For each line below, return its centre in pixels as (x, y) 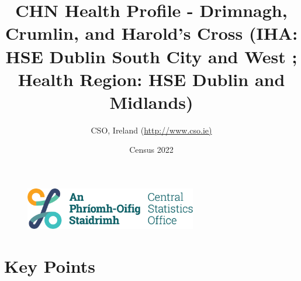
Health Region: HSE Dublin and (151, 79)
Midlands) (151, 102)
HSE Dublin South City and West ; (151, 56)
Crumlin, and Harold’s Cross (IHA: (151, 33)
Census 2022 (151, 150)
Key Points (50, 265)
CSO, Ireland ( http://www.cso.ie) (151, 130)
